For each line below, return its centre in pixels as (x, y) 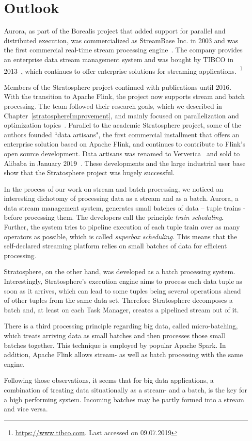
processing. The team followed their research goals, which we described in (113, 106)
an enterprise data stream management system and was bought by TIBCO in (119, 59)
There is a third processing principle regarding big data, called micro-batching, (121, 326)
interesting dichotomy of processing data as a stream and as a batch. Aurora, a (121, 198)
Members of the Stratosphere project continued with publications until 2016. (118, 87)
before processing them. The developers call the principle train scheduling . (114, 217)
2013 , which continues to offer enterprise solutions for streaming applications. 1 (123, 70)
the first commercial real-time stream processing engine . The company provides (123, 50)
